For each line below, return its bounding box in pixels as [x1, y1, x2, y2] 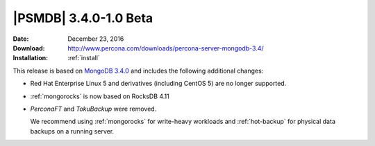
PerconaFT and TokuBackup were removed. [30, 104, 157, 113]
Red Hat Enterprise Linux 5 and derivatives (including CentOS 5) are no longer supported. [30, 80, 287, 88]
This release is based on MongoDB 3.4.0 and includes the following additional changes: [12, 66, 264, 75]
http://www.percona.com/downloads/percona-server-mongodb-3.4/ [67, 44, 264, 52]
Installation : [12, 54, 49, 62]
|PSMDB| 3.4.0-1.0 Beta [12, 10, 153, 26]
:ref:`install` [67, 54, 100, 62]
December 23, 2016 [67, 35, 124, 43]
